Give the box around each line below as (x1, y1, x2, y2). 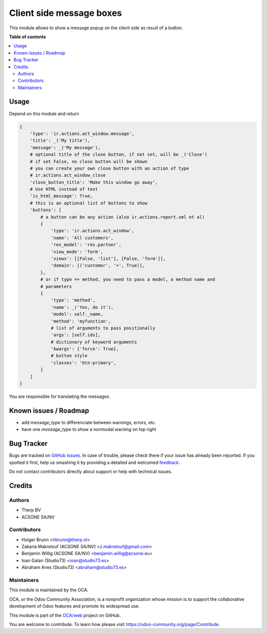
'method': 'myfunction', (50, 318, 111, 324)
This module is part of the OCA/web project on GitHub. (9, 612, 121, 618)
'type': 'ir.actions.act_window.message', (30, 130, 134, 136)
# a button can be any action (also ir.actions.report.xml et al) (40, 214, 205, 220)
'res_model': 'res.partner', (50, 242, 122, 248)
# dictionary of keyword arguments (50, 339, 137, 345)
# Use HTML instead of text (30, 187, 98, 192)
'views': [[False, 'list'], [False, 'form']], (50, 255, 166, 261)
